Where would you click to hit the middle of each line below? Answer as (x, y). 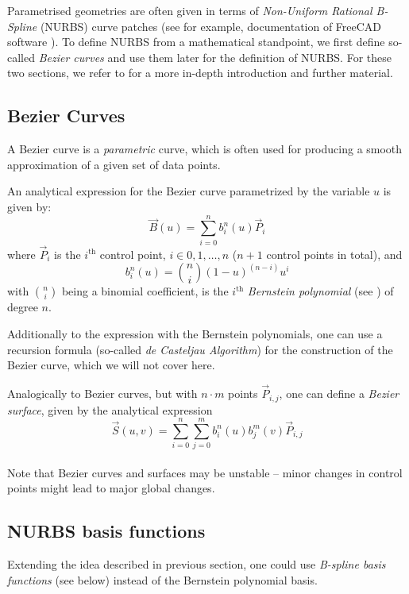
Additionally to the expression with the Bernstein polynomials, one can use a (195, 334)
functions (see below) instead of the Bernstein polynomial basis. (162, 579)
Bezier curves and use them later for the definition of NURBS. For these (215, 57)
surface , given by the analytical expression (110, 409)
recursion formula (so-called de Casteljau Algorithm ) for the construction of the (200, 349)
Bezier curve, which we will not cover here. (111, 365)
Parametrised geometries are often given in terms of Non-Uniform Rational (190, 10)
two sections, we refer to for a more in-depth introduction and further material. (200, 73)
